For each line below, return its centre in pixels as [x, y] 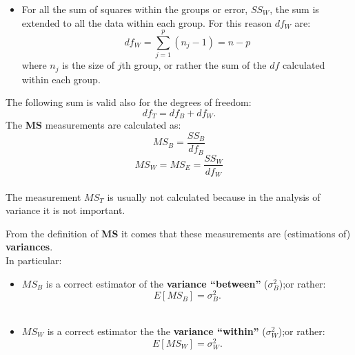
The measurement [43, 196]
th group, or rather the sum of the [194, 65]
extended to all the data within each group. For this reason [146, 22]
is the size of [89, 65]
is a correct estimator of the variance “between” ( [157, 283]
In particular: [34, 260]
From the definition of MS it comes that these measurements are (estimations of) [178, 233]
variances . [29, 247]
